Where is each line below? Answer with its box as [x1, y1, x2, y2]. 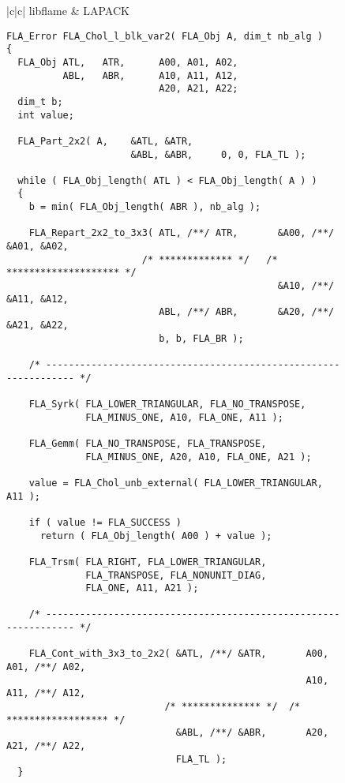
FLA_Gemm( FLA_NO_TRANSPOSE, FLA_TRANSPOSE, [28, 437, 267, 449]
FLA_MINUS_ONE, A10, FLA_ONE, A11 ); [85, 411, 283, 423]
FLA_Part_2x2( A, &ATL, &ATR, [17, 135, 193, 147]
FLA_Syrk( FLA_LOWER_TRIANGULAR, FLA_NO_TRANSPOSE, [28, 398, 306, 410]
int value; [17, 109, 74, 121]
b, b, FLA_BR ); [159, 332, 244, 344]
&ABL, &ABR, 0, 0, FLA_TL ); [130, 148, 306, 160]
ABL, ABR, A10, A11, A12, [62, 69, 238, 81]
